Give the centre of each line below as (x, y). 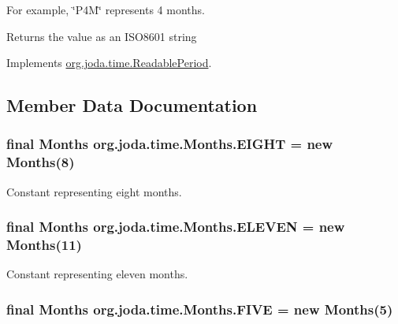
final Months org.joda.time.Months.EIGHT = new (170, 144)
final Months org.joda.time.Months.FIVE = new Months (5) (200, 309)
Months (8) (41, 162)
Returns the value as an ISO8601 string (102, 36)
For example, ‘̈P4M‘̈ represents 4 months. (106, 9)
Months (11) (44, 245)
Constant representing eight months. (94, 191)
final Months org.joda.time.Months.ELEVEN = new (176, 227)
